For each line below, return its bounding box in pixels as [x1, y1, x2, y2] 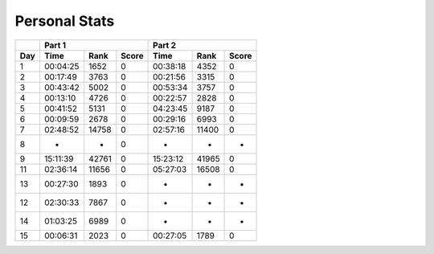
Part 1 [44, 39, 67, 51]
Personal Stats [14, 12, 115, 30]
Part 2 [153, 39, 177, 51]
